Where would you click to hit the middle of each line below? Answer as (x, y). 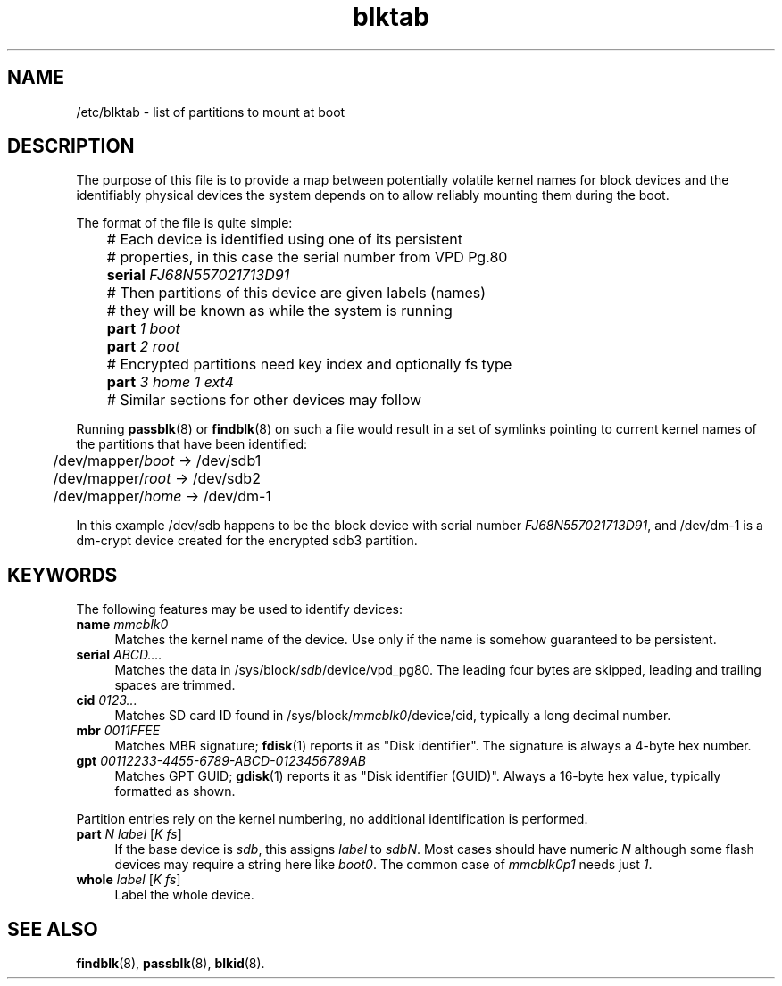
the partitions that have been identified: (192, 444)
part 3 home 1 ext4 (170, 382)
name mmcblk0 (122, 625)
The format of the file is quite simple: (184, 223)
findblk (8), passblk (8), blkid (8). (171, 964)
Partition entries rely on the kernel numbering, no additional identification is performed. (332, 819)
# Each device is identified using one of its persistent (284, 240)
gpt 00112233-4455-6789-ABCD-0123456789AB (221, 761)
